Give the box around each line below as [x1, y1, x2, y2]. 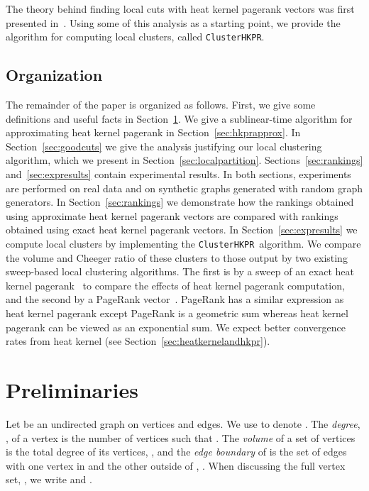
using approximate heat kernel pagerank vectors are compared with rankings [6, 208, 338, 223]
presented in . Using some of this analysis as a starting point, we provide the [6, 15, 341, 30]
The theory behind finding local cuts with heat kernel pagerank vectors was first [6, 1, 355, 16]
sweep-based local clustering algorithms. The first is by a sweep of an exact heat [6, 264, 354, 279]
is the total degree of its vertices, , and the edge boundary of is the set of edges [6, 444, 347, 459]
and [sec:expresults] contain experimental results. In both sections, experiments [6, 167, 351, 182]
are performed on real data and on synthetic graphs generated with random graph [6, 180, 363, 195]
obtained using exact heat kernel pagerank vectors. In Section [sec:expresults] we [6, 222, 358, 237]
